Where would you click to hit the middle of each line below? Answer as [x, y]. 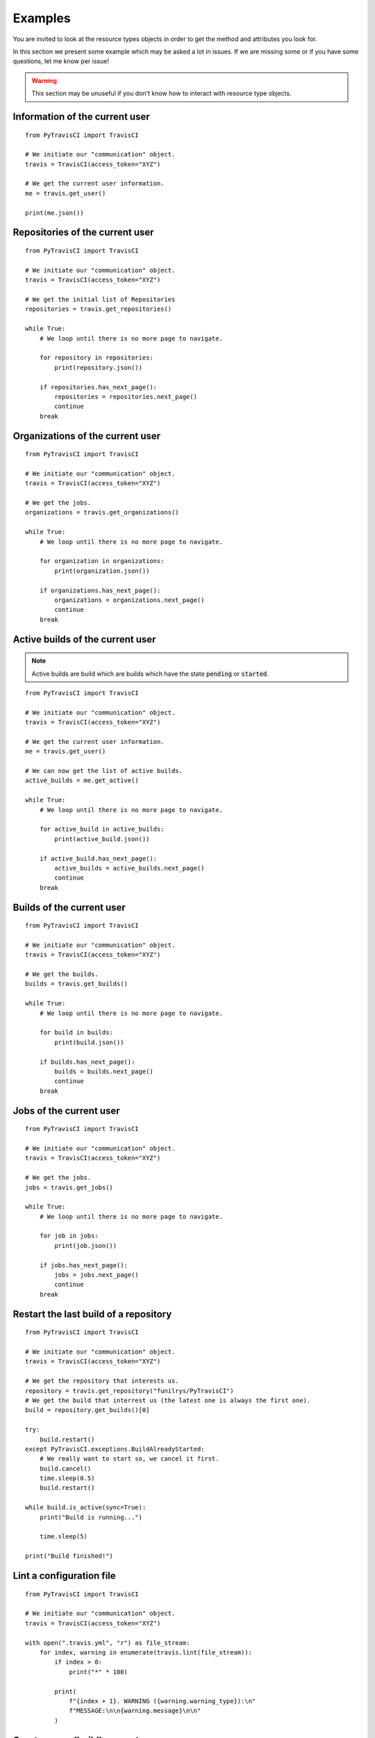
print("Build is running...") [91, 1517]
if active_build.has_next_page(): [98, 858]
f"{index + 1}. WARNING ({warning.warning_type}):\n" [162, 1701]
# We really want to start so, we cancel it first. [129, 1459]
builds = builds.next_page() [104, 1072]
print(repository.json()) [98, 367]
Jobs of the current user [66, 1111]
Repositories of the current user [83, 233]
